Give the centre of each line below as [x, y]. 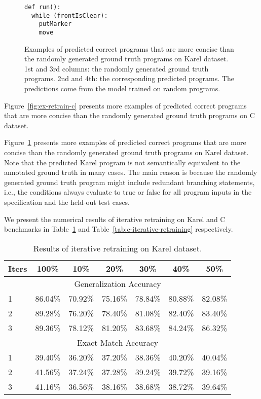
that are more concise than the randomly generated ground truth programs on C [129, 115]
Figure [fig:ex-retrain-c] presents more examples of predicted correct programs [125, 105]
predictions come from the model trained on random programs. [122, 88]
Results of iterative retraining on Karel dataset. [118, 248]
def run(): [43, 7]
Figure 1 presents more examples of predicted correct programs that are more [125, 142]
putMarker [55, 24]
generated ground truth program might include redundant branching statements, [129, 182]
